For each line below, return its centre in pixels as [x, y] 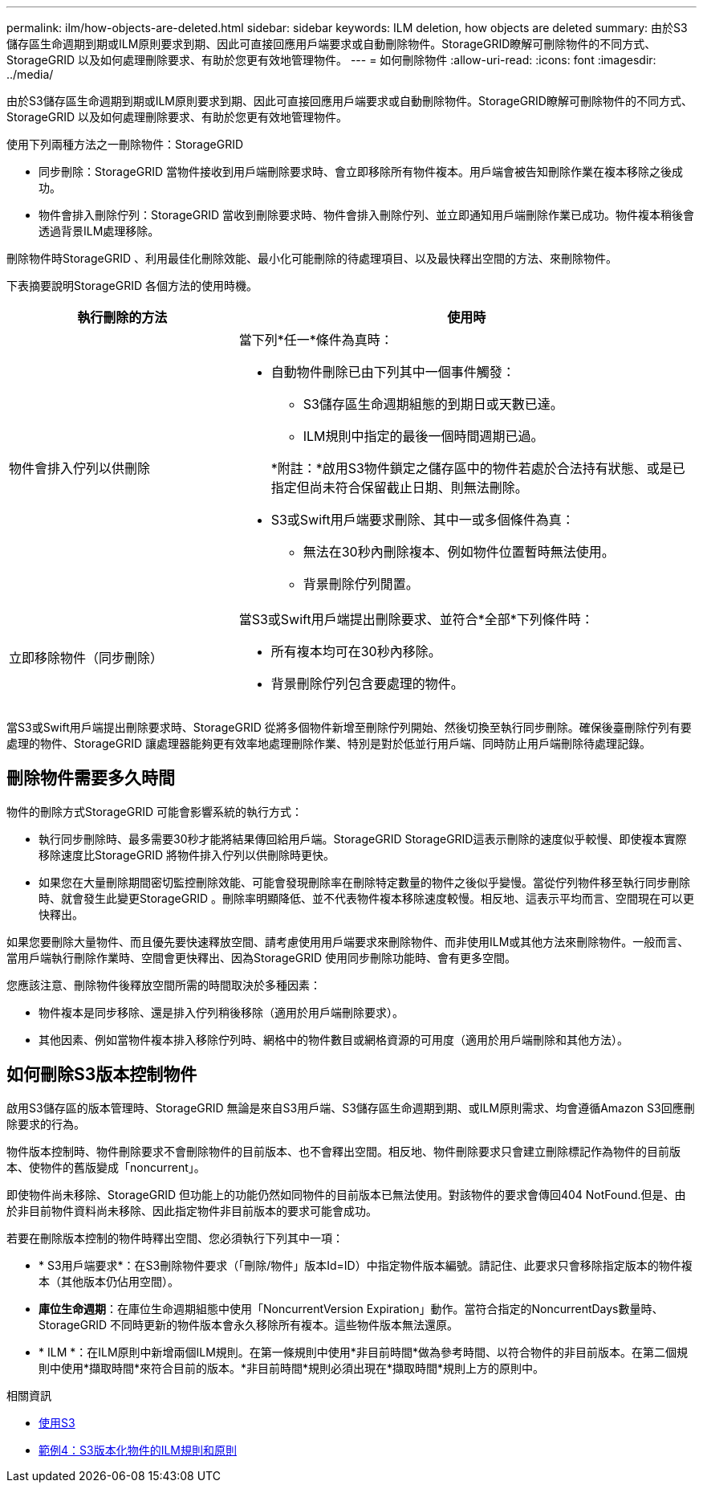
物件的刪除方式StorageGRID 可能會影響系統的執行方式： [154, 811]
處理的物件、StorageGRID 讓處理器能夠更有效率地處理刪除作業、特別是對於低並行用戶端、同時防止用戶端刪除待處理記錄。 [329, 743]
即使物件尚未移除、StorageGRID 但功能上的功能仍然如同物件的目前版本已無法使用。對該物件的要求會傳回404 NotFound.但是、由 [346, 1194]
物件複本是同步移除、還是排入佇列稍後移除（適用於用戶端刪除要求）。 [221, 1012]
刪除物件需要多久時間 [91, 778]
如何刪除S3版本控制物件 [102, 1075]
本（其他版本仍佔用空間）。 [109, 1281]
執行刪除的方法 [122, 317]
